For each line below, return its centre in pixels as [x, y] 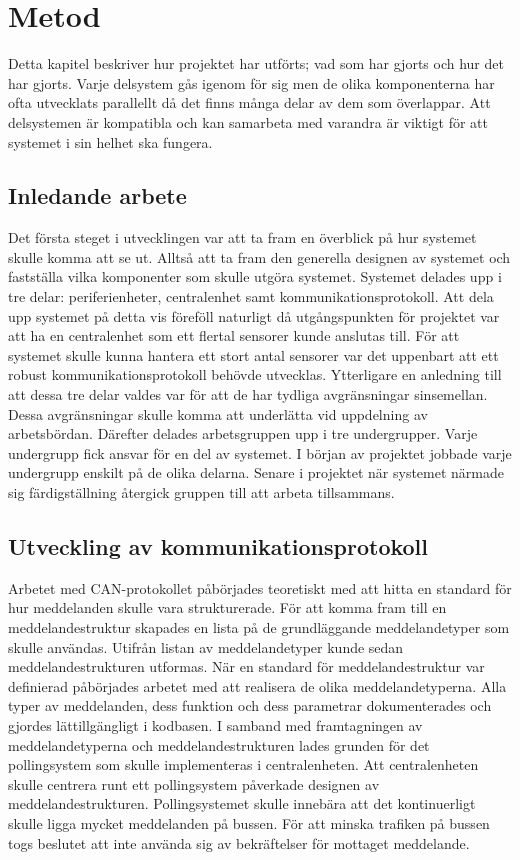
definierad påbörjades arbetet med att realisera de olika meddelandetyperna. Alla [257, 685]
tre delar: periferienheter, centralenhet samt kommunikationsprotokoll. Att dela [251, 296]
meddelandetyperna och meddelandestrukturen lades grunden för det [219, 744]
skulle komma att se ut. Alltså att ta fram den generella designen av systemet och [259, 256]
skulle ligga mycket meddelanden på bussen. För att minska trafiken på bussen [249, 822]
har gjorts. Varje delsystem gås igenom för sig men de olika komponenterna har [251, 82]
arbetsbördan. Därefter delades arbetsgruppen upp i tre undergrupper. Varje [243, 433]
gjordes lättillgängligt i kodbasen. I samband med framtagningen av [215, 724]
